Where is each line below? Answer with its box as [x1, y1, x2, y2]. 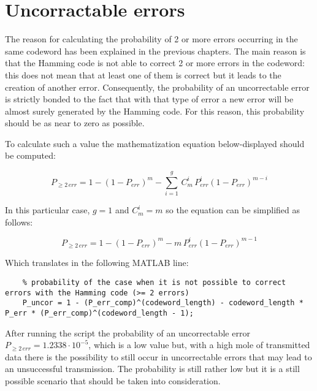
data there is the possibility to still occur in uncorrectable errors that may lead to [5, 350, 312, 363]
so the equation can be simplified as [166, 203, 300, 216]
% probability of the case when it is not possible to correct [22, 278, 286, 287]
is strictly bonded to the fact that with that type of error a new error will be [5, 93, 294, 105]
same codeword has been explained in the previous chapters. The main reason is [5, 44, 306, 57]
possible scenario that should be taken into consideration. [5, 374, 221, 387]
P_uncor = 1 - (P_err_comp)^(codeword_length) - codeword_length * [22, 298, 304, 308]
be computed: [5, 149, 56, 162]
